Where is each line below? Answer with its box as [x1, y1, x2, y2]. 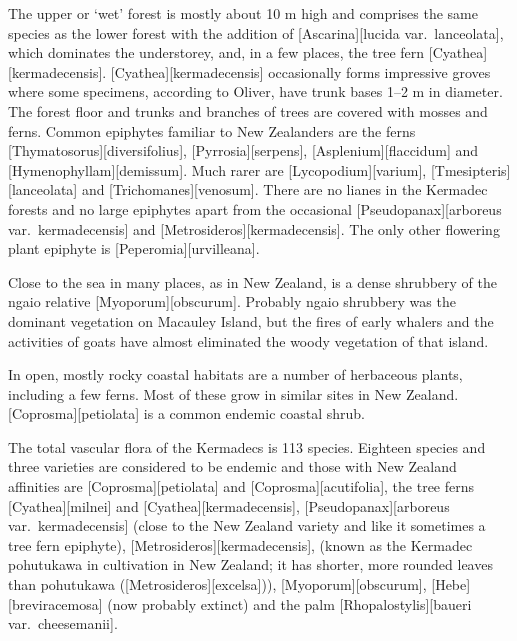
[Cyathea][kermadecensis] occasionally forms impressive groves [110, 61, 491, 82]
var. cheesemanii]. [8, 613, 118, 634]
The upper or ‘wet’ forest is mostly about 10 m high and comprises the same [8, 3, 478, 23]
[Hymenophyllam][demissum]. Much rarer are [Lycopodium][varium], [8, 159, 427, 180]
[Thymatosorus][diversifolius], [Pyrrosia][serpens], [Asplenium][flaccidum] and [8, 140, 479, 161]
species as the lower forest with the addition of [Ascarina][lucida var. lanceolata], [8, 22, 504, 43]
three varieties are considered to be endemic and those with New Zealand [8, 456, 457, 477]
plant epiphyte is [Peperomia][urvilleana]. [8, 238, 260, 259]
